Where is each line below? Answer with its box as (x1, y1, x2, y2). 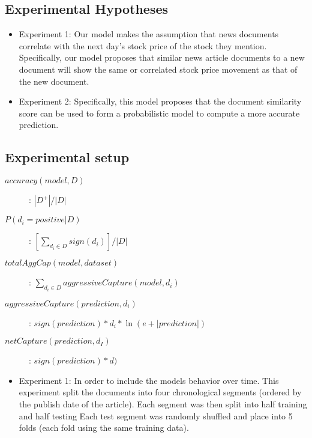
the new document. (19, 75, 89, 87)
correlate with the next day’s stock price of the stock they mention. (19, 39, 267, 52)
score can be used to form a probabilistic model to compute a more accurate (19, 106, 300, 119)
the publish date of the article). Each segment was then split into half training (19, 397, 307, 410)
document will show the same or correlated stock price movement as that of (19, 62, 298, 75)
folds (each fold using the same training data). (19, 421, 189, 434)
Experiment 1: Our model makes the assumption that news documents (19, 28, 279, 40)
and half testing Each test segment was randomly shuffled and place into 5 (19, 409, 293, 422)
